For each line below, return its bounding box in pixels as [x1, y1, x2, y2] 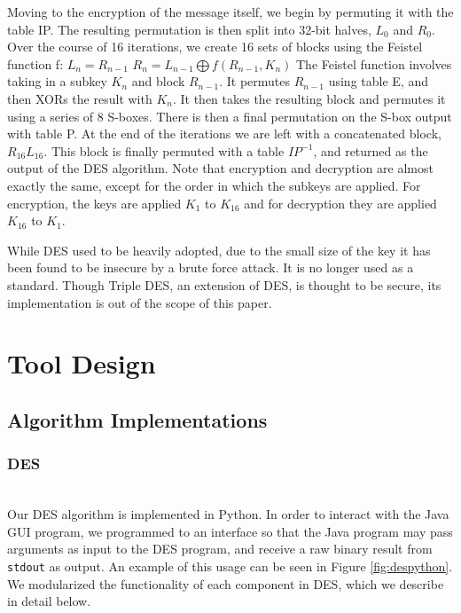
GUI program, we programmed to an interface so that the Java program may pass [7, 522, 453, 540]
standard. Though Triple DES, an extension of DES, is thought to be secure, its [7, 275, 441, 294]
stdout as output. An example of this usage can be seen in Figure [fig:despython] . [7, 556, 453, 575]
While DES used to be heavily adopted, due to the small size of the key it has [7, 240, 431, 259]
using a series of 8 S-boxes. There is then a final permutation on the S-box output [7, 106, 452, 125]
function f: [7, 54, 64, 73]
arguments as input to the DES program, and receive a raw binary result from [7, 539, 433, 558]
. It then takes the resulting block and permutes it [172, 89, 446, 107]
